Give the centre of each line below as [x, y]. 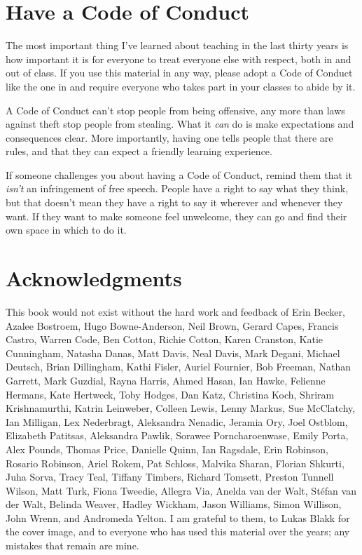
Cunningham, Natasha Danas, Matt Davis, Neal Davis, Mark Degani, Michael [173, 353]
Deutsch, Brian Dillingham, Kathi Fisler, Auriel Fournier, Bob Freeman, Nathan [178, 367]
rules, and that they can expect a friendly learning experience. [139, 151]
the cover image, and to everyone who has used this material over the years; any [178, 531]
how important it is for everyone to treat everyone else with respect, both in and [179, 59]
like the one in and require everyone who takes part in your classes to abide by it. [181, 86]
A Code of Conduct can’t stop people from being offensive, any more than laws [175, 110]
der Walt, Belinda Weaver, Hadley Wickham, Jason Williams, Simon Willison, [174, 504]
